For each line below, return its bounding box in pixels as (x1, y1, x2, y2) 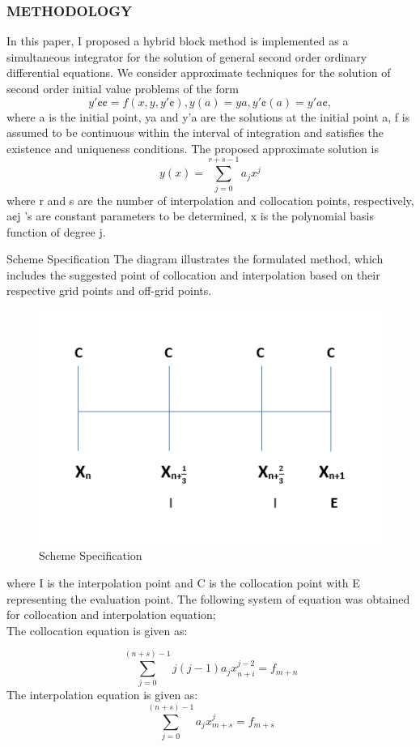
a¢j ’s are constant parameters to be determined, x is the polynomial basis (6, 207, 375, 224)
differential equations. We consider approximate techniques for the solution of (6, 64, 391, 81)
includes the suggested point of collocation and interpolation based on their (6, 266, 380, 283)
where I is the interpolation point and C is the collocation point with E (6, 574, 360, 591)
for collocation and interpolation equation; (6, 606, 216, 623)
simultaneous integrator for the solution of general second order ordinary (6, 48, 367, 65)
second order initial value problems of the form (6, 80, 239, 96)
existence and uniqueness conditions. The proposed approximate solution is (6, 139, 379, 156)
